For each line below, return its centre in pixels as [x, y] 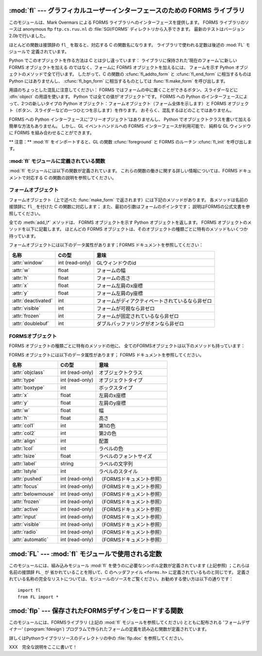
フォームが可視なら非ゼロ [125, 308]
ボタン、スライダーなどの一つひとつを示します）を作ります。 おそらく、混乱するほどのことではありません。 [126, 110]
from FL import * [38, 597]
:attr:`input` [25, 517]
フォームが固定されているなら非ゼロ [138, 316]
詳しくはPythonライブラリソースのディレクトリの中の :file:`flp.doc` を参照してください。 [98, 638]
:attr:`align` [24, 441]
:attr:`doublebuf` [31, 323]
